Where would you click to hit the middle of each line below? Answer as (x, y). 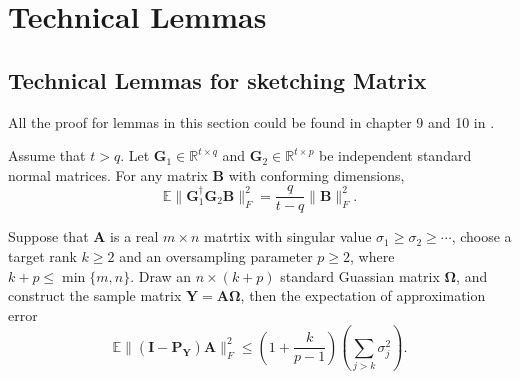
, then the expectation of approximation (363, 295)
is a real (134, 236)
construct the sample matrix (95, 295)
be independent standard (395, 155)
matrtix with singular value (288, 236)
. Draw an (161, 275)
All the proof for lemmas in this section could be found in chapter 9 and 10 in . (251, 121)
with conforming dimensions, (316, 174)
